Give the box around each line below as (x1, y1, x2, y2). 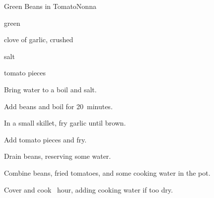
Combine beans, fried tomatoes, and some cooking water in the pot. (4, 167, 211, 178)
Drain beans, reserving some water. (4, 151, 111, 161)
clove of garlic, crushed (4, 34, 73, 45)
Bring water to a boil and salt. (4, 84, 97, 94)
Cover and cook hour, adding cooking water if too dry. (4, 184, 173, 195)
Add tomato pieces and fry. (4, 134, 87, 144)
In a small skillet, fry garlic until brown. (4, 118, 126, 128)
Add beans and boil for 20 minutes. (4, 101, 113, 111)
